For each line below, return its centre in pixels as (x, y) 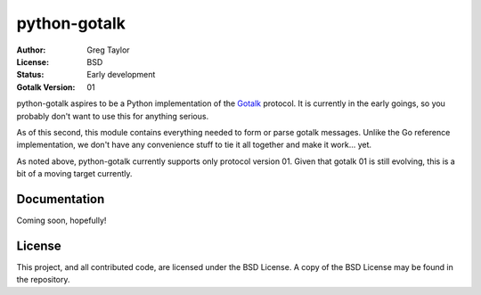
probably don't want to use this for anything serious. (113, 116)
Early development (121, 75)
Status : (30, 75)
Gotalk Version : (46, 87)
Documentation (61, 199)
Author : (31, 50)
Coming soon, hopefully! (61, 220)
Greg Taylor (108, 50)
